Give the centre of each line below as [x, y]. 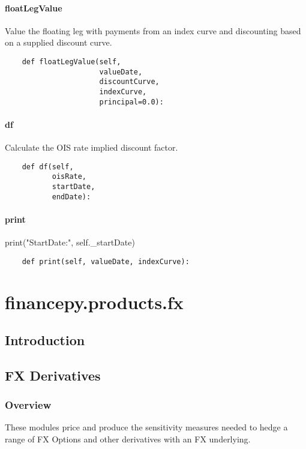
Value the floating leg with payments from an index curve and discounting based [153, 30]
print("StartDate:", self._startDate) [70, 242]
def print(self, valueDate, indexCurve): [106, 261]
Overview [28, 405]
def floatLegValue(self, [71, 62]
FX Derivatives [53, 375]
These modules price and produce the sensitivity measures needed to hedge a [146, 427]
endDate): [71, 197]
